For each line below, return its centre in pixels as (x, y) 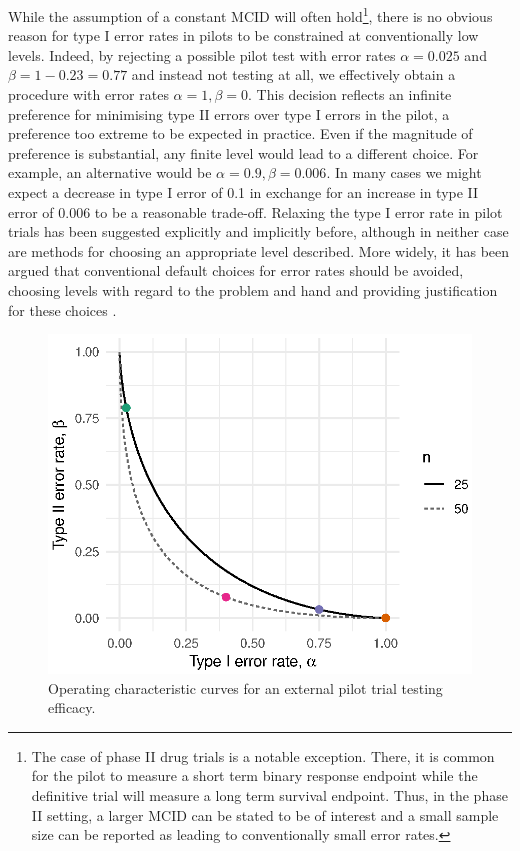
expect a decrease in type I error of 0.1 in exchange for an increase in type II (243, 192)
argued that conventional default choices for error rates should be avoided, (236, 270)
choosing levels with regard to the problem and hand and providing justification (253, 289)
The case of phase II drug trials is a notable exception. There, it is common (263, 755)
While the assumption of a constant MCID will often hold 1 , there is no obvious (250, 14)
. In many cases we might (404, 172)
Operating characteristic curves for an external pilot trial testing (245, 687)
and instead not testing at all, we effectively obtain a (293, 74)
